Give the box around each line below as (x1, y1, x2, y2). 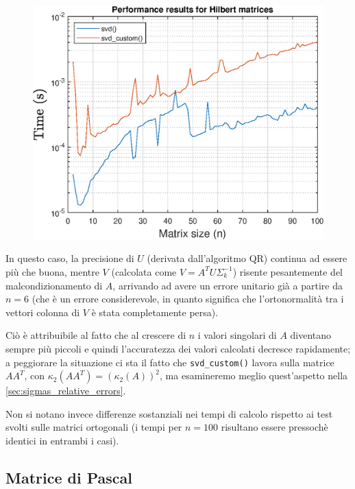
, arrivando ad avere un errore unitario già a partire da (112, 278, 343, 292)
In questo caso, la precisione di (5, 251, 134, 265)
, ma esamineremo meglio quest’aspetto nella (160, 368, 348, 383)
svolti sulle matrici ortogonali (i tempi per (5, 420, 182, 434)
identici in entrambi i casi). (5, 433, 119, 447)
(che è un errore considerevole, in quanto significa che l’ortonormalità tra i (32, 291, 344, 306)
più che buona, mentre (5, 264, 99, 278)
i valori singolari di (197, 328, 277, 342)
